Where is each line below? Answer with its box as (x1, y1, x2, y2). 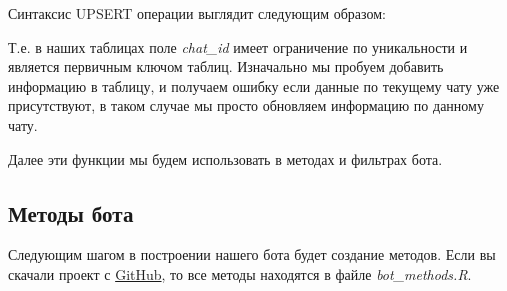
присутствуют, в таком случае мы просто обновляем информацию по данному (8, 95, 484, 116)
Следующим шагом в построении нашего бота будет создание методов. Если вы (8, 244, 496, 265)
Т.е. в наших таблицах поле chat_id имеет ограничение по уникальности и (8, 36, 468, 57)
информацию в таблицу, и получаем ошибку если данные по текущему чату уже (8, 75, 500, 96)
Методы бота (8, 197, 134, 228)
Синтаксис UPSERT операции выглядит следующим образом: (8, 3, 386, 23)
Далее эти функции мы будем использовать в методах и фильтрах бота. (8, 148, 443, 169)
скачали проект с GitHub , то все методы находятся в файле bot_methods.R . (8, 263, 472, 284)
